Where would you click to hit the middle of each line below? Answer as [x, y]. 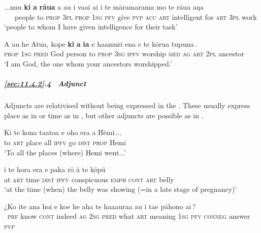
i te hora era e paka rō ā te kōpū [55, 169]
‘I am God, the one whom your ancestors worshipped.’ [88, 63]
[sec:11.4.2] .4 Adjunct [45, 84]
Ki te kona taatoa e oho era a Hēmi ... [63, 132]
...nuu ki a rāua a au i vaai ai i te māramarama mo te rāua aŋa [104, 7]
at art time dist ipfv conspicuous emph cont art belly [89, 179]
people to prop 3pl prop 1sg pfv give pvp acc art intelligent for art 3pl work [136, 16]
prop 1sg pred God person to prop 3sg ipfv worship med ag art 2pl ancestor [124, 54]
